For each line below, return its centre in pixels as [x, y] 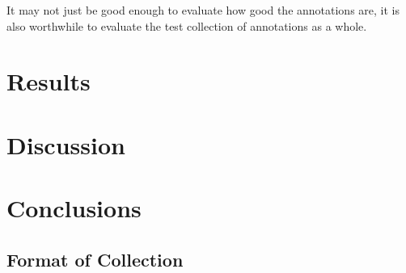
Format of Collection [95, 259]
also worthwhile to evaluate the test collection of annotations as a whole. [187, 25]
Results [49, 81]
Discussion [66, 144]
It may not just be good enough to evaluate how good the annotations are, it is [203, 10]
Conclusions [74, 208]
